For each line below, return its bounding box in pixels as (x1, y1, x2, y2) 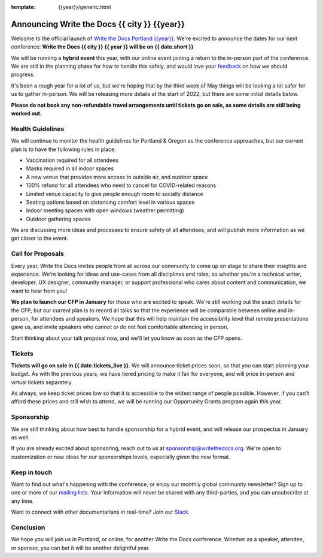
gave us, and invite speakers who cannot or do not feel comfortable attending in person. (11, 324, 229, 331)
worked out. (11, 110, 42, 117)
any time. (11, 497, 34, 505)
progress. (11, 71, 35, 78)
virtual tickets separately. (11, 378, 73, 386)
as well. (11, 433, 30, 441)
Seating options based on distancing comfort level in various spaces (26, 198, 195, 206)
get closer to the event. (11, 234, 69, 242)
